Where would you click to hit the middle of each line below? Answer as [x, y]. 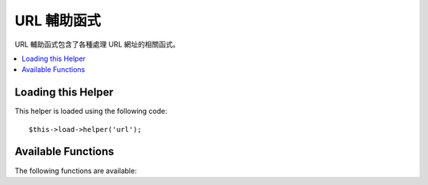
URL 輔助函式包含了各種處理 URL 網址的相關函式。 [97, 44]
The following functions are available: [76, 171]
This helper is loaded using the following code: [91, 111]
